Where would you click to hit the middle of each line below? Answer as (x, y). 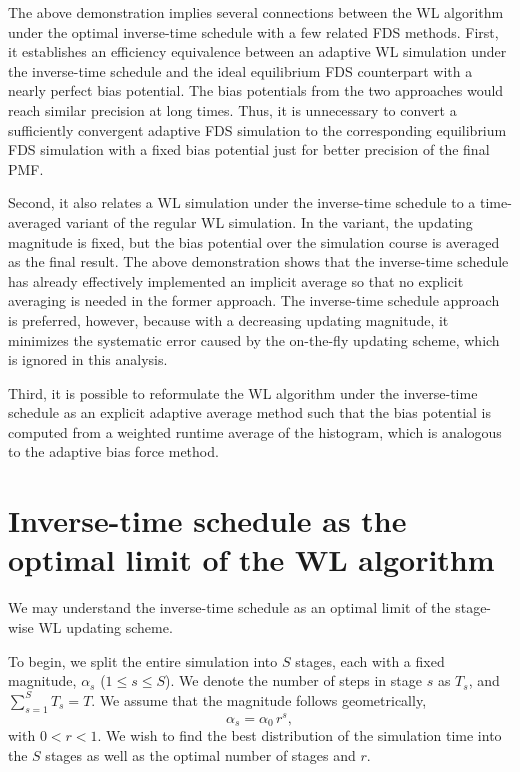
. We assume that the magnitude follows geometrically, (259, 699)
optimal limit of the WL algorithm (251, 559)
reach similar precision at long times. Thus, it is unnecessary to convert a (232, 109)
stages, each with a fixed (370, 660)
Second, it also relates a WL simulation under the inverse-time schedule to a (242, 202)
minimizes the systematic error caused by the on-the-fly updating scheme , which (254, 339)
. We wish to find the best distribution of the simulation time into (299, 735)
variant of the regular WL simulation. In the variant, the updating (269, 221)
